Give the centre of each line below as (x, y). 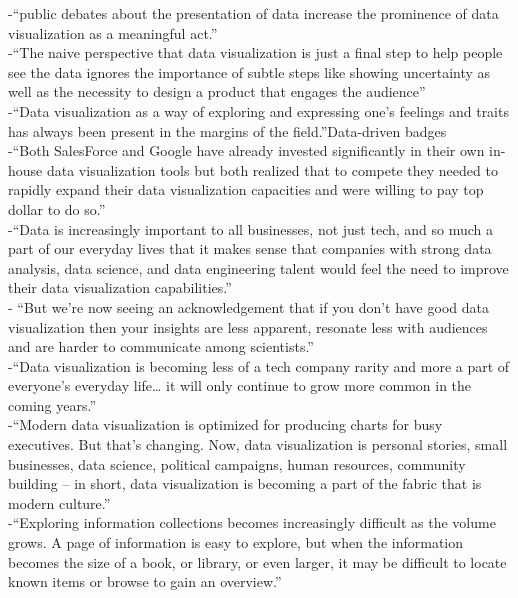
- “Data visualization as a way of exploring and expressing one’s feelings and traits (258, 110)
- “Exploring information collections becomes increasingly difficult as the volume (252, 522)
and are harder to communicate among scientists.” (161, 346)
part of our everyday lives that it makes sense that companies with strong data (250, 248)
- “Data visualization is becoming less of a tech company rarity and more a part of (259, 365)
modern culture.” (59, 502)
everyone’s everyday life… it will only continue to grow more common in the (240, 385)
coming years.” (52, 404)
